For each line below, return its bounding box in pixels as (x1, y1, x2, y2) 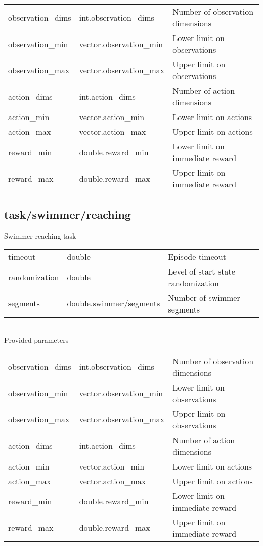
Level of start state (168, 265, 235, 277)
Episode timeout (168, 250, 226, 262)
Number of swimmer (168, 291, 240, 303)
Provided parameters (4, 335, 69, 345)
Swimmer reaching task (4, 230, 76, 241)
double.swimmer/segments (67, 297, 160, 309)
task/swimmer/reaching (4, 207, 131, 222)
